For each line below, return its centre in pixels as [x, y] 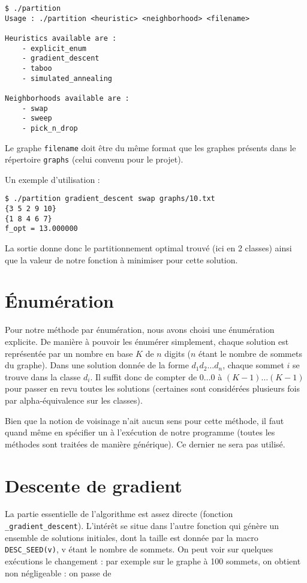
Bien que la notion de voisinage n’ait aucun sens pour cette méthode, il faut [145, 420]
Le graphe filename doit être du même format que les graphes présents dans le [151, 147]
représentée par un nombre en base [69, 353]
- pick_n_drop [50, 128]
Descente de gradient [94, 485]
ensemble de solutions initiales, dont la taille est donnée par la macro [132, 537]
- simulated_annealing [67, 78]
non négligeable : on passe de [58, 573]
